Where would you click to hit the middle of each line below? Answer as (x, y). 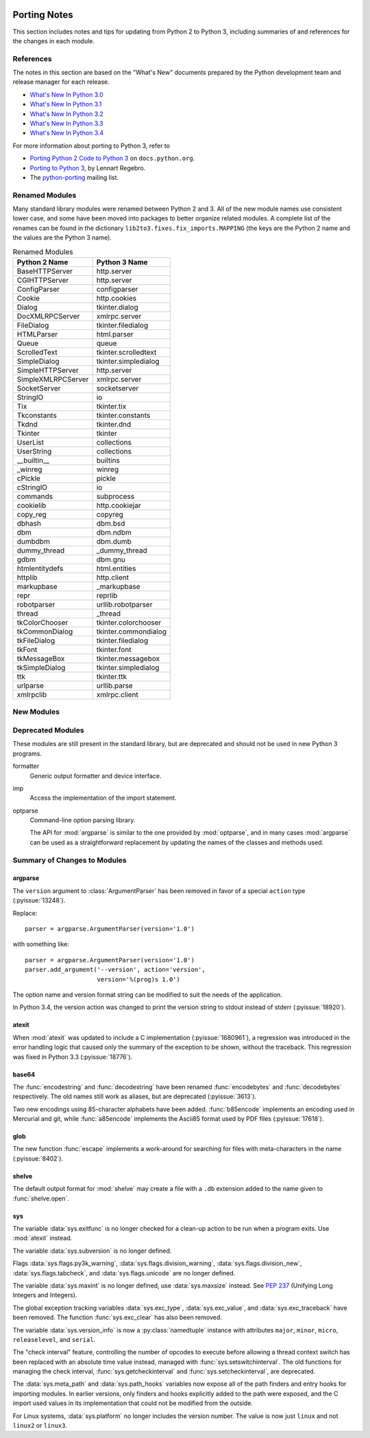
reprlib (107, 596)
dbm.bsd (111, 524)
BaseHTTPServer (45, 271)
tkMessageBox (41, 659)
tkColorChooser (42, 623)
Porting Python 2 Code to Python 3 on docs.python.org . (112, 159)
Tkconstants (37, 415)
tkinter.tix (111, 406)
